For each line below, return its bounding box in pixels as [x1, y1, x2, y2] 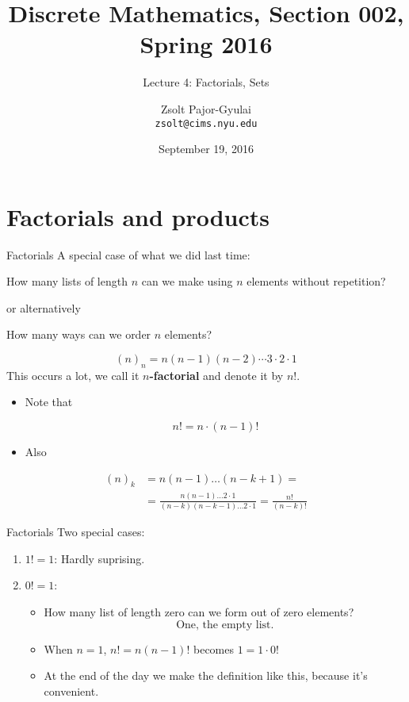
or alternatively [6, 299, 81, 316]
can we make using [141, 273, 233, 290]
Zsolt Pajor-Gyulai [161, 100, 251, 117]
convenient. [44, 682, 99, 699]
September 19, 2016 [159, 140, 254, 157]
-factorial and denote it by [149, 366, 284, 383]
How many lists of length [6, 273, 128, 290]
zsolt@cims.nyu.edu [155, 117, 258, 129]
